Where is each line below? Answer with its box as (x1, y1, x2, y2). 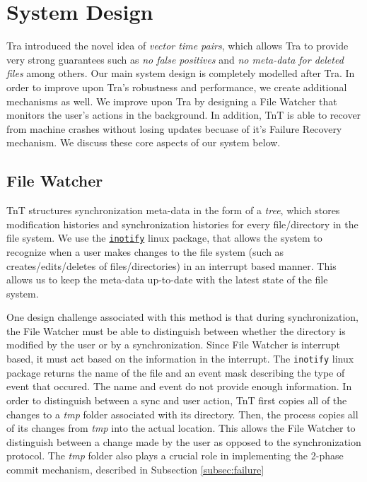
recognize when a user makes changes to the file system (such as (6, 244, 284, 259)
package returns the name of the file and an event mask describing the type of (6, 365, 345, 380)
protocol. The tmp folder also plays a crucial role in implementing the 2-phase (6, 448, 344, 463)
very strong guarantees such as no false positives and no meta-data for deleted (6, 52, 344, 66)
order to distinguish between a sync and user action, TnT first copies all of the (6, 392, 347, 407)
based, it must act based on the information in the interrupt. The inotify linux (6, 351, 354, 366)
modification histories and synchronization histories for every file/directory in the (6, 216, 359, 231)
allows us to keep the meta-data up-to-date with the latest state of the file (6, 272, 328, 287)
